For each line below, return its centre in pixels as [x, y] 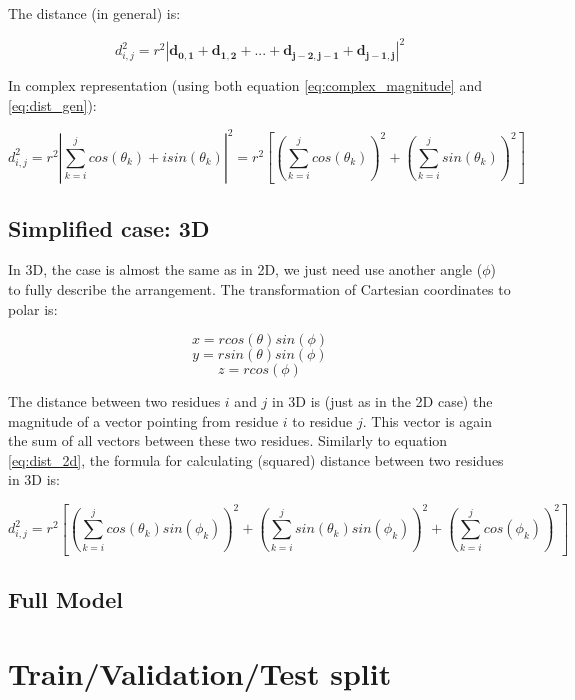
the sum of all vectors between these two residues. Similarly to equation [228, 440]
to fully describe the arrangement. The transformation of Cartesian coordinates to [259, 288]
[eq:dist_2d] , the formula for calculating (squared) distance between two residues [256, 459]
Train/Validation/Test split [200, 672]
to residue [322, 420]
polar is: [33, 308]
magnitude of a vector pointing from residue [143, 420]
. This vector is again [427, 420]
